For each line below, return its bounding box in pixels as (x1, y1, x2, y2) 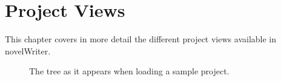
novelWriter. (5, 44, 51, 57)
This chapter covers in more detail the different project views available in (5, 33, 276, 45)
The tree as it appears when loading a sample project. (29, 65, 230, 77)
